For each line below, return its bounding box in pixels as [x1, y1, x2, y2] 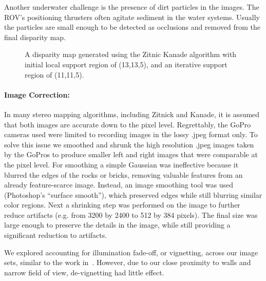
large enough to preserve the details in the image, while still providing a [4, 219, 231, 230]
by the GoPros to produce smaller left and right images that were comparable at [4, 149, 258, 160]
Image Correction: [4, 89, 70, 100]
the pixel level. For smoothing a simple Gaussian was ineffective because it [4, 159, 239, 170]
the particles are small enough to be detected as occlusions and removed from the [4, 22, 261, 32]
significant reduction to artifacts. [4, 230, 107, 240]
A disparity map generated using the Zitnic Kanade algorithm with [25, 49, 237, 60]
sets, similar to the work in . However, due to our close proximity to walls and [4, 257, 251, 268]
